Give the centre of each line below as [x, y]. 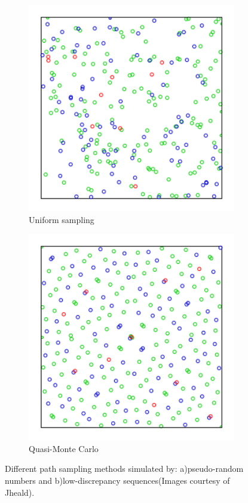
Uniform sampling [62, 219]
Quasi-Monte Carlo [64, 448]
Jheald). [20, 492]
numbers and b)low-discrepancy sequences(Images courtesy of [117, 480]
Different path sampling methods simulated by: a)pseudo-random [124, 469]
